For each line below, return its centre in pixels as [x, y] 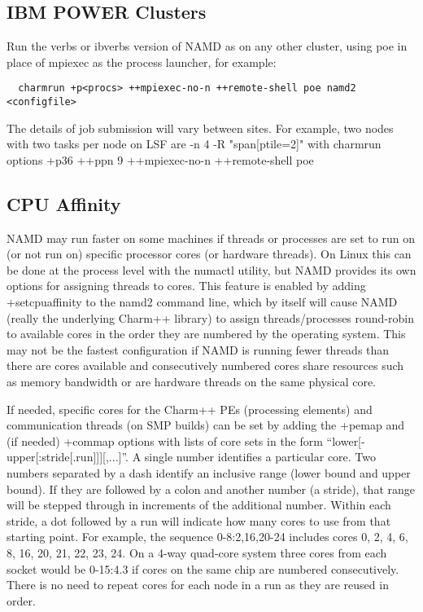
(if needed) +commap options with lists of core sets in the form [165, 440]
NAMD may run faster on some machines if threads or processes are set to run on [211, 238]
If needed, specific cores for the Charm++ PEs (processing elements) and [190, 409]
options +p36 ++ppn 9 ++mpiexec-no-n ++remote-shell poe [160, 159]
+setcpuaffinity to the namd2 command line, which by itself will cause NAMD [202, 302]
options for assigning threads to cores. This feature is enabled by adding [186, 286]
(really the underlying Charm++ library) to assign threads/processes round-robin [210, 317]
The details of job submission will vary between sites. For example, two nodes [200, 128]
